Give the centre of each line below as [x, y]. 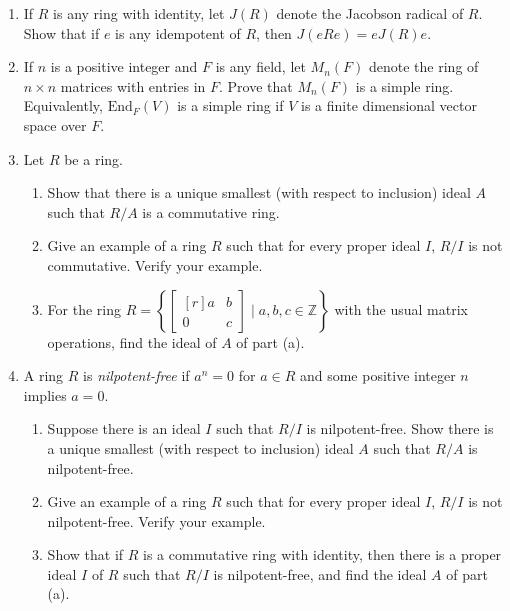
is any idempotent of [178, 32]
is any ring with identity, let [139, 13]
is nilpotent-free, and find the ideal [320, 573]
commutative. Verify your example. [155, 264]
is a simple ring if [230, 105]
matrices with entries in [133, 85]
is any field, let [260, 66]
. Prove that [256, 85]
